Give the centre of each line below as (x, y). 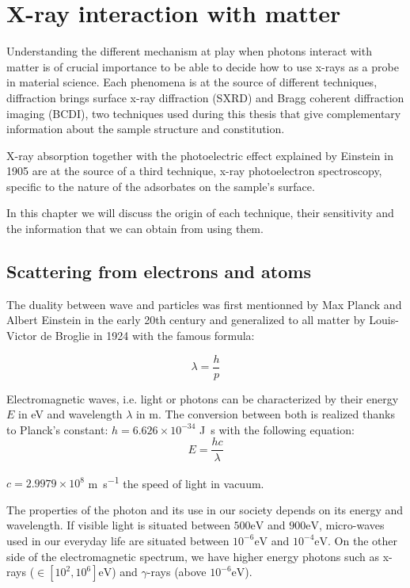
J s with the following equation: (277, 429)
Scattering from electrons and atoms (159, 271)
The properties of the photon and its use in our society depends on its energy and (205, 509)
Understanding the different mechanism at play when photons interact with (189, 51)
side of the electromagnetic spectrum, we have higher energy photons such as (193, 556)
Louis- (384, 320)
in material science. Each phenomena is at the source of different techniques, (192, 82)
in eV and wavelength (70, 414)
